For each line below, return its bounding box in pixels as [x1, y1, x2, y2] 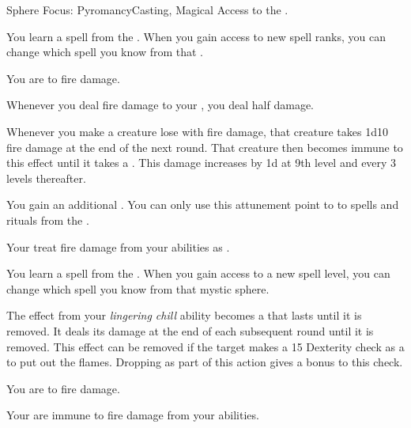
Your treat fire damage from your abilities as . [6, 238, 230, 255]
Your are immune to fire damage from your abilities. [6, 407, 259, 423]
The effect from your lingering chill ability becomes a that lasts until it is [6, 307, 362, 324]
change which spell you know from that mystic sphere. [6, 280, 270, 297]
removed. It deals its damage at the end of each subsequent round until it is [6, 322, 374, 339]
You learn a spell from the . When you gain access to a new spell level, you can [6, 265, 390, 282]
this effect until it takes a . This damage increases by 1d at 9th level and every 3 [6, 154, 397, 171]
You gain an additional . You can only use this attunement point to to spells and [6, 196, 399, 213]
